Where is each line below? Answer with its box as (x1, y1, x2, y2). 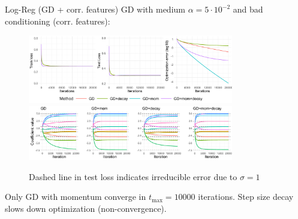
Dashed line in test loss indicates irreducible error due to (29, 170, 237, 182)
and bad (233, 3, 263, 15)
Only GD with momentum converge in (5, 190, 146, 203)
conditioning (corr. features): (5, 14, 110, 27)
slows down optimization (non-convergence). (5, 202, 167, 214)
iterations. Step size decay (198, 190, 294, 203)
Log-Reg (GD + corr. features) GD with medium (5, 3, 185, 15)
